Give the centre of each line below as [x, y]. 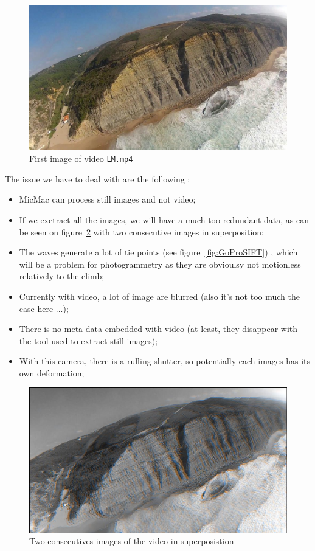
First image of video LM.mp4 [81, 158]
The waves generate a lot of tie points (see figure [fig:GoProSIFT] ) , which [158, 252]
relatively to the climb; [62, 276]
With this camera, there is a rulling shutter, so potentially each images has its [165, 361]
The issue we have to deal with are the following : [98, 178]
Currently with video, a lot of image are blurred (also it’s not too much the [159, 296]
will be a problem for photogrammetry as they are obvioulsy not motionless [160, 264]
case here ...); [44, 308]
